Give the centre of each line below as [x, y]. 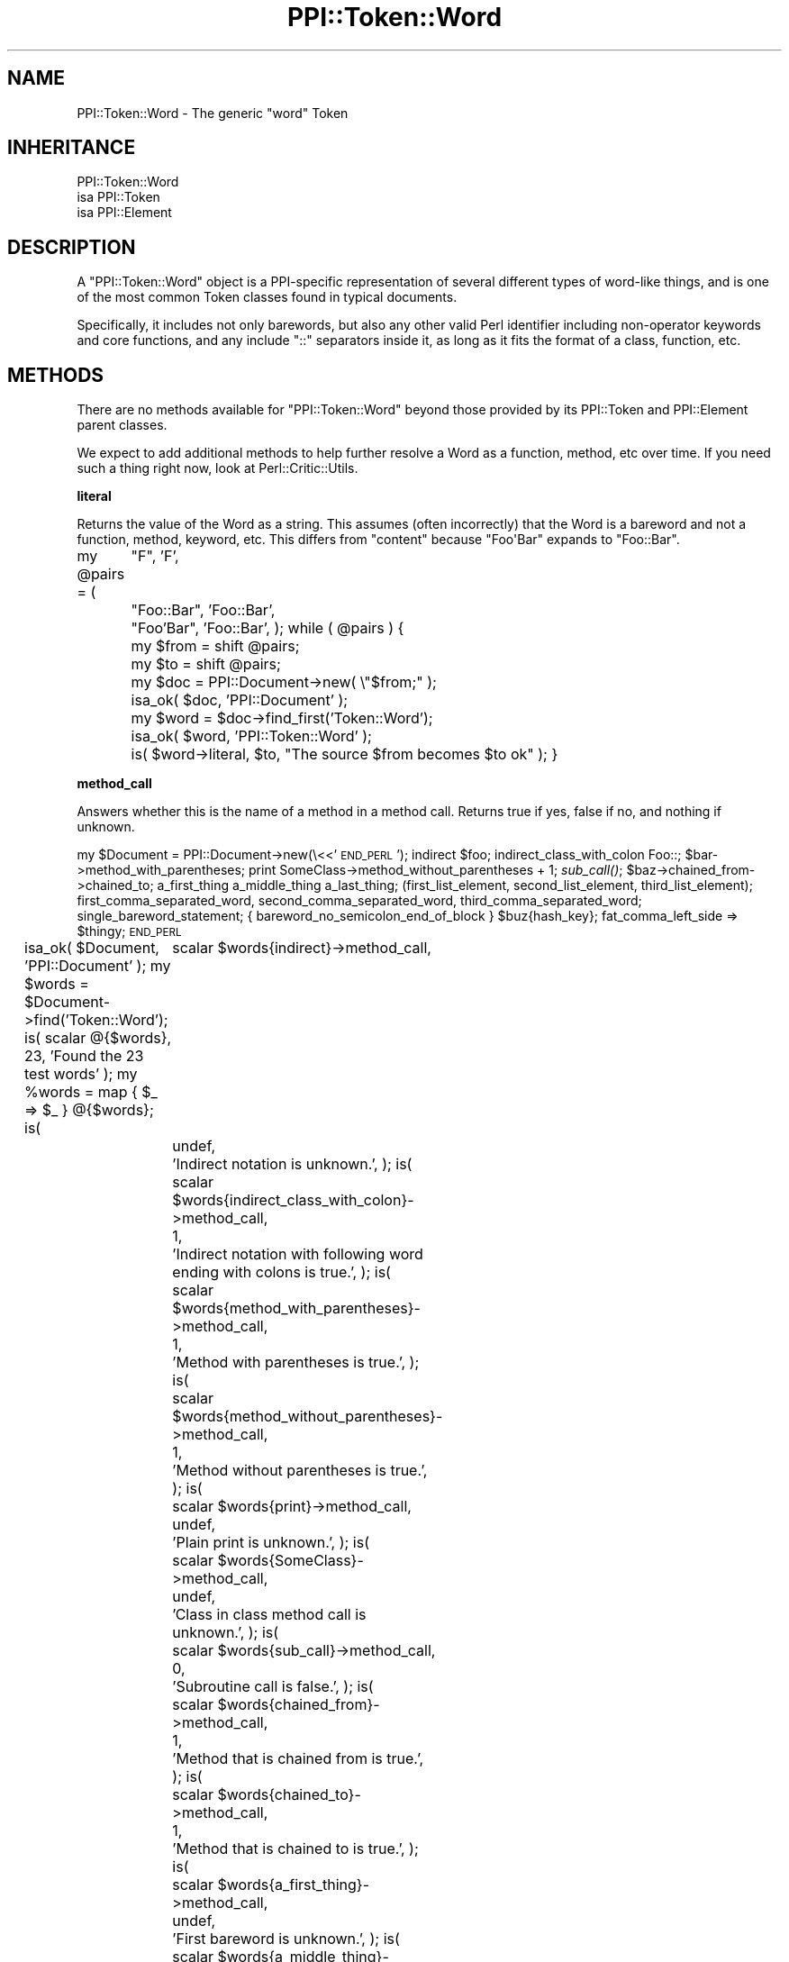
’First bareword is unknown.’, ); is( [286, 1939]
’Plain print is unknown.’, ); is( [271, 1543]
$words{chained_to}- [289, 1795]
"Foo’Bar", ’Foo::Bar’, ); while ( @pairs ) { [268, 628]
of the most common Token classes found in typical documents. [267, 297]
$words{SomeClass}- [290, 1561]
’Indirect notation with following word [298, 1254]
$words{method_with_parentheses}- [296, 1308]
